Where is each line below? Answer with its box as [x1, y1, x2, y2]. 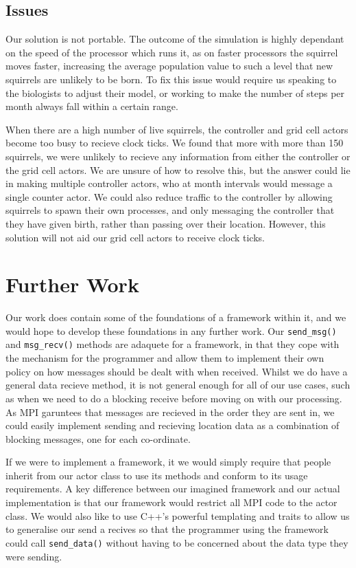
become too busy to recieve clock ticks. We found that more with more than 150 [5, 135, 344, 150]
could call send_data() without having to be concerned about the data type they [5, 535, 348, 549]
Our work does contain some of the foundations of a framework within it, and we [5, 310, 346, 325]
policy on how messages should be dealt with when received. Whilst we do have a [5, 364, 348, 378]
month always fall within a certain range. [5, 99, 178, 113]
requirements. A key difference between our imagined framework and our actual [5, 481, 340, 496]
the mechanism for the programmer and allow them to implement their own [5, 351, 324, 365]
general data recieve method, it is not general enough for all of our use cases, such [5, 378, 351, 392]
